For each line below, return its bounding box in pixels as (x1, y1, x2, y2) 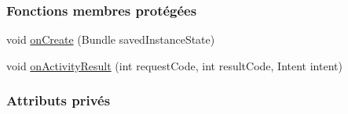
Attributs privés (6, 91, 111, 110)
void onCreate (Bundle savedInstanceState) (6, 31, 215, 48)
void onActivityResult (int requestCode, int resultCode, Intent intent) (6, 57, 343, 73)
